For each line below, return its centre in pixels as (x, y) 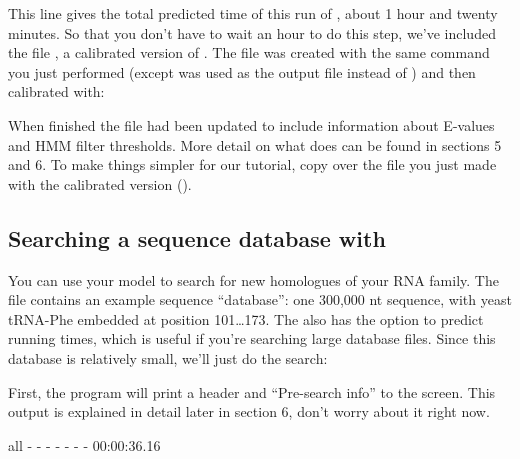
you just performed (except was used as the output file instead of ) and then (242, 71)
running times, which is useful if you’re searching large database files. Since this (252, 338)
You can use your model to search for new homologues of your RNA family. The (253, 279)
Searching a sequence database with (197, 237)
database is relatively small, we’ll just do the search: (168, 357)
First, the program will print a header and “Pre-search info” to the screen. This (252, 391)
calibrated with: (56, 91)
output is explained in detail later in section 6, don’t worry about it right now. (249, 411)
